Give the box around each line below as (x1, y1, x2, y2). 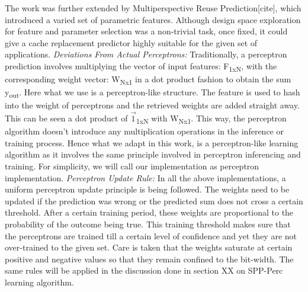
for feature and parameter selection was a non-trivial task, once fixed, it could (5, 25, 288, 37)
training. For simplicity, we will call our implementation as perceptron (5, 160, 259, 172)
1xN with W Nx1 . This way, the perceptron (136, 112, 287, 126)
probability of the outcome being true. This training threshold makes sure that (5, 218, 291, 230)
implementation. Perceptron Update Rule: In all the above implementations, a (5, 171, 286, 184)
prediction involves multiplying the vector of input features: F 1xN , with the (5, 59, 277, 73)
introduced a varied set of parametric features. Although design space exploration (5, 13, 301, 25)
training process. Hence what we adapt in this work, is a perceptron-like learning (5, 136, 299, 149)
